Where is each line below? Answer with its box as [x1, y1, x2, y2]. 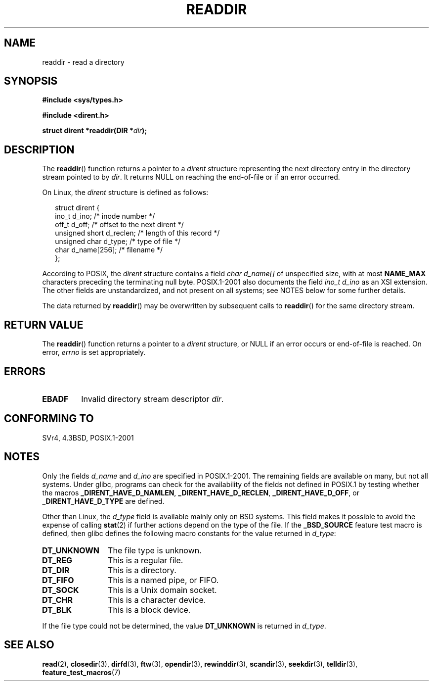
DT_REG [42, 555, 73, 565]
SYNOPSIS [4, 75, 58, 88]
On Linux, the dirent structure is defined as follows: [42, 188, 209, 197]
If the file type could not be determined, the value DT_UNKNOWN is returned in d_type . [42, 621, 326, 630]
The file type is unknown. [108, 545, 202, 555]
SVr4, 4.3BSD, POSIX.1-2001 [42, 433, 134, 442]
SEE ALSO [4, 638, 54, 651]
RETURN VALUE [4, 318, 84, 331]
